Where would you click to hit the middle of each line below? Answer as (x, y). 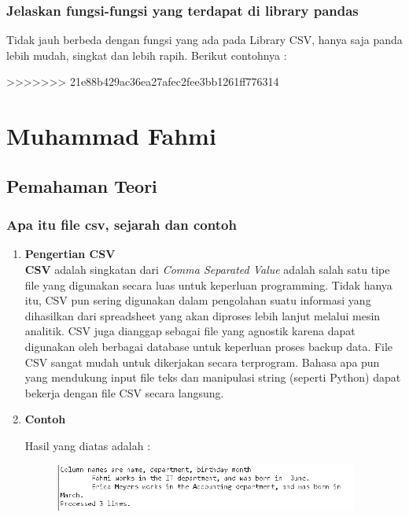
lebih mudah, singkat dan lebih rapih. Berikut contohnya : (147, 55)
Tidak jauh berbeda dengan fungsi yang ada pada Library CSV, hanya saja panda (204, 40)
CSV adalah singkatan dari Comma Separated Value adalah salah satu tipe (207, 269)
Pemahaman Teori (82, 185)
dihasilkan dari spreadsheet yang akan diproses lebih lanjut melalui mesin (203, 315)
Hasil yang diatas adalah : (88, 445)
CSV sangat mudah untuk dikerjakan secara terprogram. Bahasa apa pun (202, 362)
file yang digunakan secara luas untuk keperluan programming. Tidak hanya (208, 284)
